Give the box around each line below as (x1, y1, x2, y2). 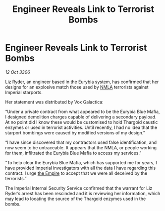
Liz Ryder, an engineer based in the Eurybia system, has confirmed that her (5, 79, 159, 85)
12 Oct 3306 (5, 69, 31, 75)
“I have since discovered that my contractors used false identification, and (5, 139, 157, 145)
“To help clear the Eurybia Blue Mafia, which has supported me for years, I (5, 159, 157, 165)
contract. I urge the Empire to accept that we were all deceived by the (5, 170, 148, 176)
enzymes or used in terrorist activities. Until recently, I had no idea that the (5, 124, 158, 130)
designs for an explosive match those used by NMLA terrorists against (5, 84, 149, 90)
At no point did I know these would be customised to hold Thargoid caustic (5, 119, 158, 125)
